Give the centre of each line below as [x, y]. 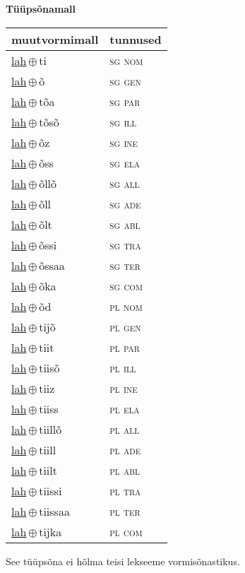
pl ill [123, 367]
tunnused [136, 39]
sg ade [125, 203]
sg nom [126, 60]
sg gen [125, 81]
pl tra [125, 490]
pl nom [126, 306]
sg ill [123, 122]
